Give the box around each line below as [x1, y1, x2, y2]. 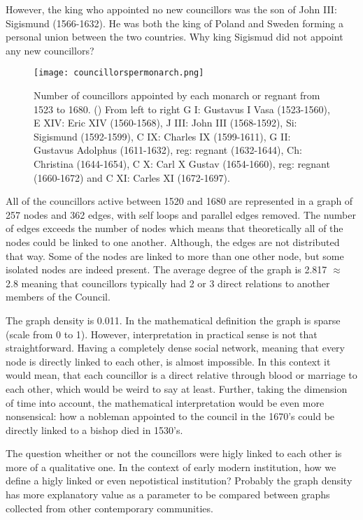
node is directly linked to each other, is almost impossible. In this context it [6, 354, 331, 368]
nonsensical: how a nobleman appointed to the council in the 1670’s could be [6, 409, 335, 424]
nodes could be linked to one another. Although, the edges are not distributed [6, 234, 340, 249]
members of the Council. [6, 289, 111, 304]
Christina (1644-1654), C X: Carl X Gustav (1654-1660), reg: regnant [34, 157, 330, 171]
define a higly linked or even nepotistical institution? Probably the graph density [6, 473, 353, 488]
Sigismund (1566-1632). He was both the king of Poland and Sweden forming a [6, 15, 344, 30]
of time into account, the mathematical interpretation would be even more [6, 395, 325, 410]
